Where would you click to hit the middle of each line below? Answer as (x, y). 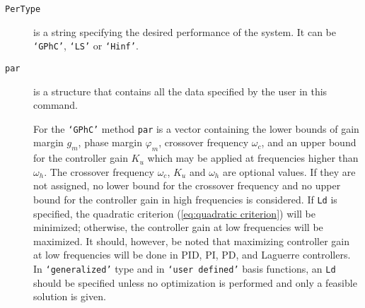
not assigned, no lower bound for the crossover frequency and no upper (187, 185)
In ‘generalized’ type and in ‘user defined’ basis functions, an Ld (185, 269)
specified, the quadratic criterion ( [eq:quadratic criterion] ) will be (174, 213)
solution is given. (70, 296)
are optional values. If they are (289, 171)
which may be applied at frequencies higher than (253, 158)
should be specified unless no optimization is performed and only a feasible (195, 282)
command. (56, 105)
